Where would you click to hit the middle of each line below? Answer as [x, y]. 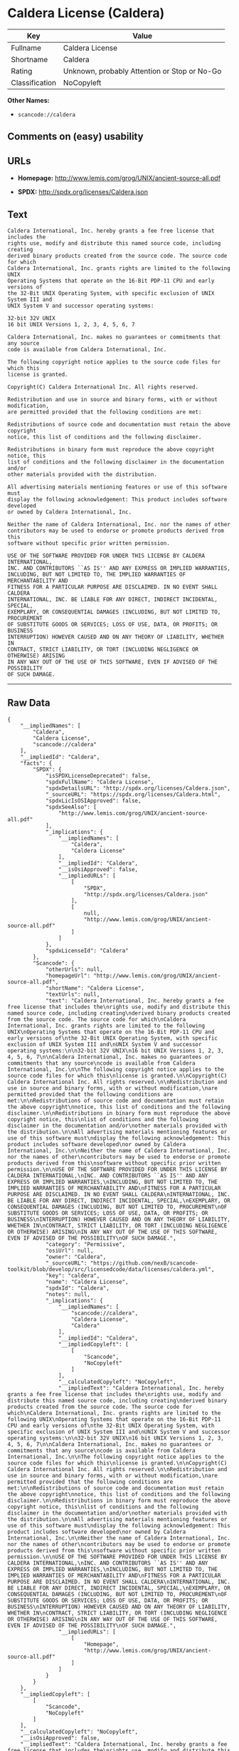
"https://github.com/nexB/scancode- [144, 1263]
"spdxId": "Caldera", [78, 1288]
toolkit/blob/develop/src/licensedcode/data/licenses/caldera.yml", [111, 1269]
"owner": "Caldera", [76, 1257]
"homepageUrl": [68, 975]
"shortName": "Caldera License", [95, 988]
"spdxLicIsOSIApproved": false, [93, 801]
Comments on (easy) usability [75, 137]
